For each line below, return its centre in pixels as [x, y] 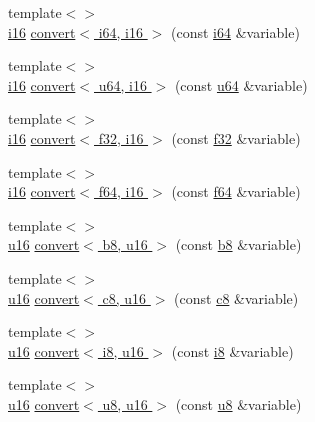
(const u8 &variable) [238, 403]
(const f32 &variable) [236, 137]
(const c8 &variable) [236, 297]
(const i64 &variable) [235, 31]
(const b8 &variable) [238, 244]
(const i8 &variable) [232, 350]
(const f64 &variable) [236, 191]
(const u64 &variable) [241, 84]
